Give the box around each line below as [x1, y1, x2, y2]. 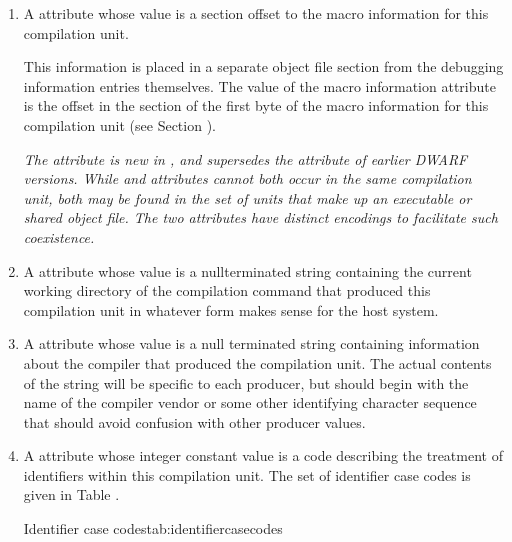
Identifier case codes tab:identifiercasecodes [23, 518, 283, 539]
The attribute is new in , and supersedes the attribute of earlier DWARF [23, 148, 468, 169]
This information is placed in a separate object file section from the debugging [23, 56, 504, 77]
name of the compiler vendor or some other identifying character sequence [23, 392, 477, 413]
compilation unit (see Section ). [23, 114, 216, 135]
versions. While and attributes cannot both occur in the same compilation [23, 168, 472, 189]
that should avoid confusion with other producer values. [23, 411, 366, 432]
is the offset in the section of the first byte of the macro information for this [23, 95, 489, 116]
